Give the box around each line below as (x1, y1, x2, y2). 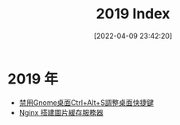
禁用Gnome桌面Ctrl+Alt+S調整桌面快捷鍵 (18, 97, 155, 107)
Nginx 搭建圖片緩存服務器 (18, 107, 104, 117)
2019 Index (96, 5, 170, 23)
